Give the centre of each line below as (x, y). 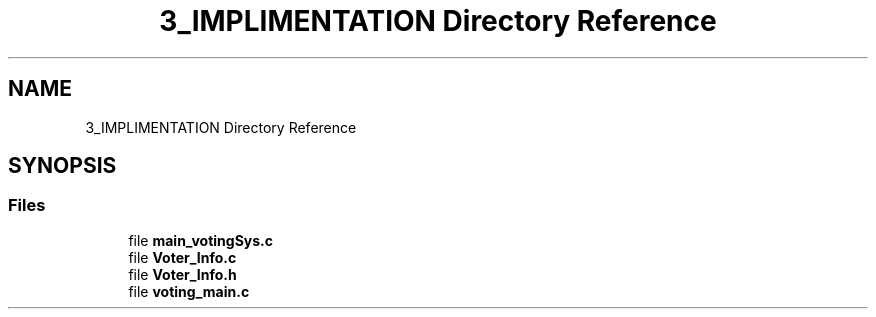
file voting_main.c (189, 291)
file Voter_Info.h (182, 274)
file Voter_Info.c (182, 257)
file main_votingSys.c (200, 240)
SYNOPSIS (62, 166)
